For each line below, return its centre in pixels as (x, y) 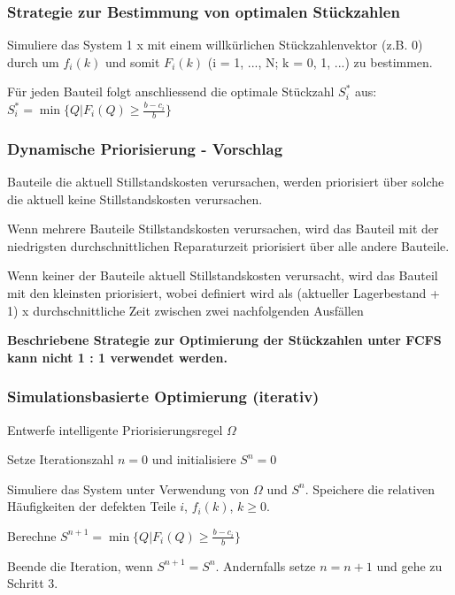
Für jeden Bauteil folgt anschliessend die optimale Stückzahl (171, 92)
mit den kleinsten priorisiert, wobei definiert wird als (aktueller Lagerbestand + (224, 293)
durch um (33, 61)
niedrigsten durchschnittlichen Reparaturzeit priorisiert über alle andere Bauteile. (228, 245)
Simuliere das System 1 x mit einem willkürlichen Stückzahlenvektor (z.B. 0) (215, 45)
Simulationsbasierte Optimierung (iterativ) (163, 397)
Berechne (32, 535)
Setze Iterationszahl (61, 459)
